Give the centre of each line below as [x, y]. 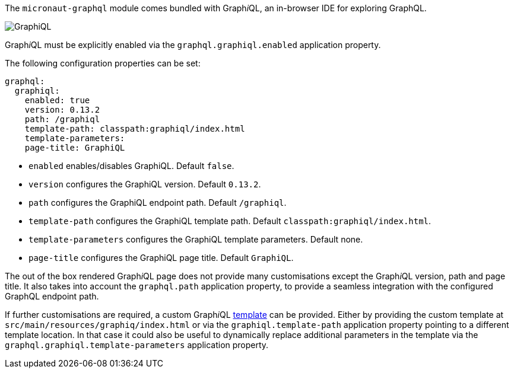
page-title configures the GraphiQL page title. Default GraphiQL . [161, 258]
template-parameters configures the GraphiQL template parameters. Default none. [196, 239]
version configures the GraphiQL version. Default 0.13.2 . [145, 184]
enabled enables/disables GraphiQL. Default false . [131, 166]
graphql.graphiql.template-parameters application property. [137, 345]
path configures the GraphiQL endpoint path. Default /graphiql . [158, 203]
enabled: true [57, 100]
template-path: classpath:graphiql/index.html [135, 129]
